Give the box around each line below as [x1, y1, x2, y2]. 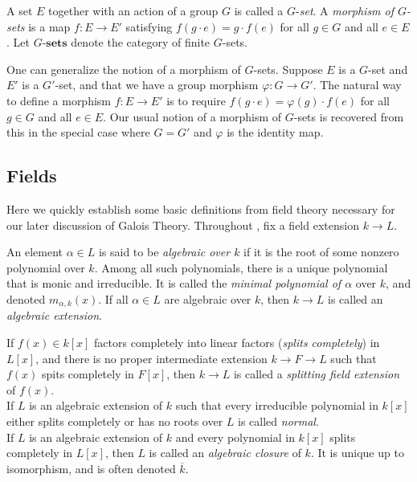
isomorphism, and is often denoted [6, 460, 176, 476]
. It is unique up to [310, 444, 404, 461]
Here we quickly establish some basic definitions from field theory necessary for [6, 200, 395, 217]
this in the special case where [6, 124, 150, 141]
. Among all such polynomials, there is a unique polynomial [94, 259, 388, 276]
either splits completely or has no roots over [6, 412, 223, 429]
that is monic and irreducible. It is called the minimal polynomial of [6, 275, 341, 292]
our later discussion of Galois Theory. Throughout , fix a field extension [6, 216, 359, 233]
